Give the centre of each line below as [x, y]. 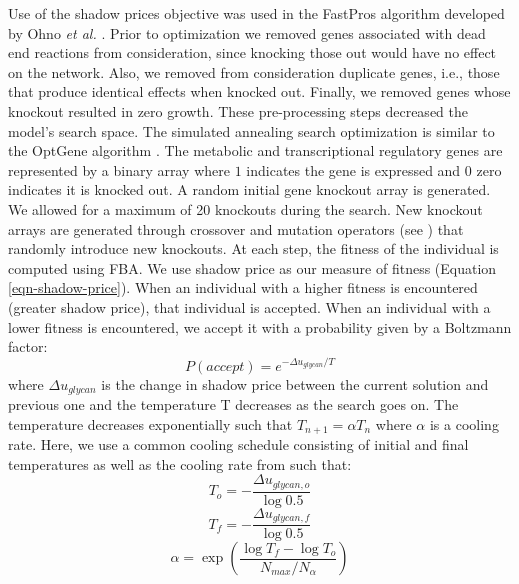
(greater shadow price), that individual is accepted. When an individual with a [249, 306]
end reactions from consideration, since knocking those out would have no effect [252, 52]
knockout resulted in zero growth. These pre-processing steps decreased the [238, 110]
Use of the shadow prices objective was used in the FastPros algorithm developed [256, 13]
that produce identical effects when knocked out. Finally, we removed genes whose [259, 91]
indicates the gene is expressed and [353, 169]
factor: [28, 346]
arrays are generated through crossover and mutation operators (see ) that [236, 228]
